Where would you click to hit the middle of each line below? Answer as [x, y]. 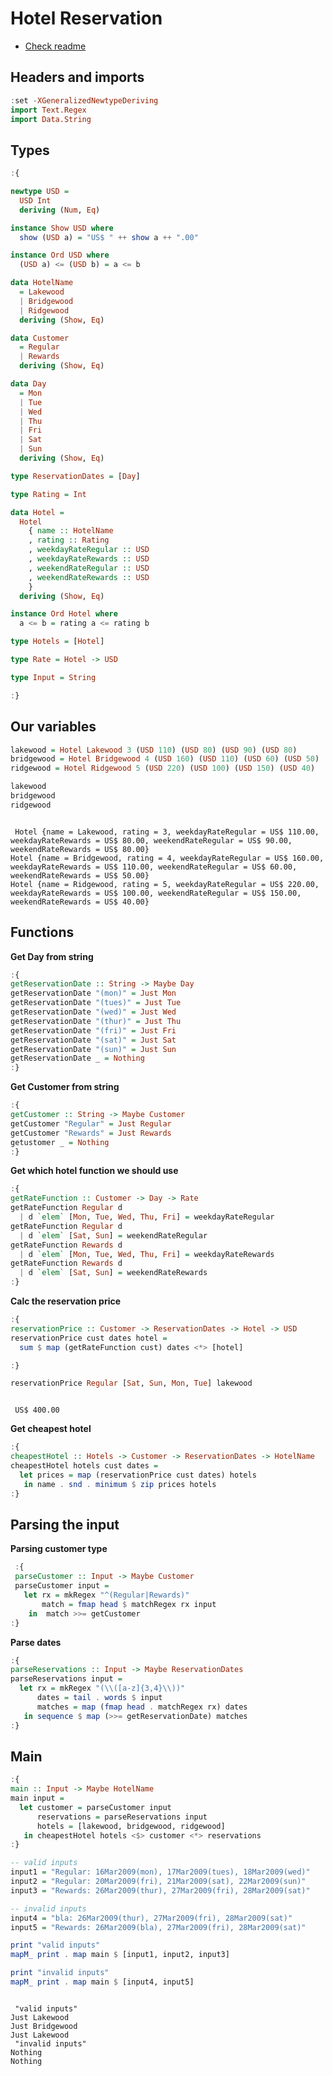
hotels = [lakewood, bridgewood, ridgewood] [131, 1826]
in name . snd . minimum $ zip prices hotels [120, 1484]
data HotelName [42, 283]
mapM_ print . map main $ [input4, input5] [102, 1982]
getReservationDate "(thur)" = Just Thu [96, 1021]
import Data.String [51, 119]
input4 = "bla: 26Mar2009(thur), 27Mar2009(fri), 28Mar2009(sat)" [151, 1918]
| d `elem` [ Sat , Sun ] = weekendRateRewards [113, 1273]
